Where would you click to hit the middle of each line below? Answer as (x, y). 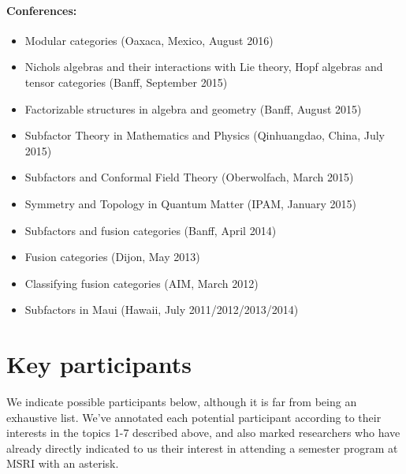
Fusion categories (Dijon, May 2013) (112, 257)
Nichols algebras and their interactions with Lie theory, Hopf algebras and (204, 67)
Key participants (99, 364)
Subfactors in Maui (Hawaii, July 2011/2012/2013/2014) (162, 310)
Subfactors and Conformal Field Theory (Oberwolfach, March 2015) (189, 177)
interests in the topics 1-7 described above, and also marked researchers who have (203, 433)
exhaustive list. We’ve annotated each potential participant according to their (194, 417)
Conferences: (42, 10)
